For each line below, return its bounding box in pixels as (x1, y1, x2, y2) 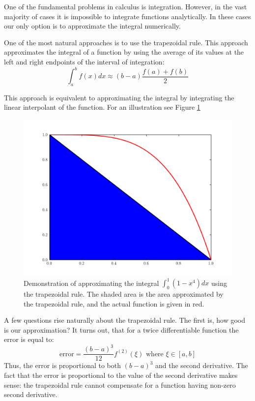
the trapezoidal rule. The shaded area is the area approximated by (24, 288, 224, 299)
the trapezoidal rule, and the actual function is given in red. (24, 298, 204, 308)
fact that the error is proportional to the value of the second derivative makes (4, 370, 238, 380)
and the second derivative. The (155, 360, 248, 370)
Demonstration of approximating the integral (24, 278, 159, 288)
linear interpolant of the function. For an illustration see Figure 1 (4, 102, 200, 112)
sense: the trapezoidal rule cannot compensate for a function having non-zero (4, 379, 236, 390)
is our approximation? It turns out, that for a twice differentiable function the (4, 324, 239, 335)
